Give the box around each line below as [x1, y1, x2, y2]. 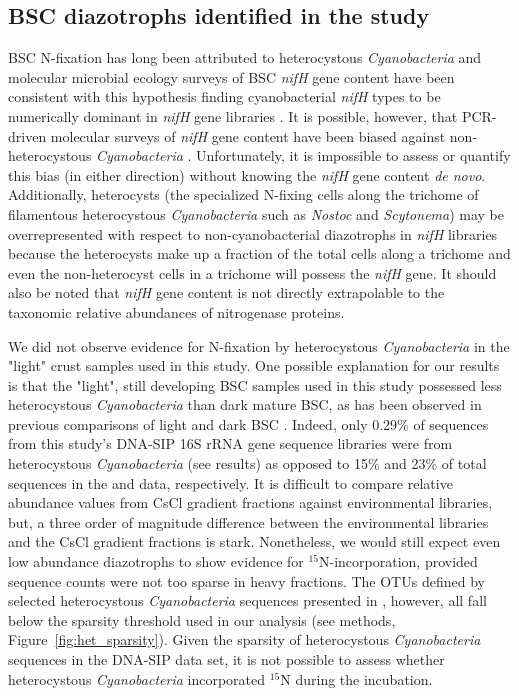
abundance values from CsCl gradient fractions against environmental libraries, [8, 492, 493, 513]
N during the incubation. [280, 668, 433, 689]
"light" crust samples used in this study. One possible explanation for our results [8, 355, 500, 376]
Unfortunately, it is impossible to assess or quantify [196, 145, 511, 166]
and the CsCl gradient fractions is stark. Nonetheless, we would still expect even [8, 531, 501, 552]
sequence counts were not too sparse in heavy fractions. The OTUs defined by [8, 570, 485, 591]
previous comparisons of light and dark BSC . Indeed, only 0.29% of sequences [8, 413, 489, 434]
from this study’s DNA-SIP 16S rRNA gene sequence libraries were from [8, 433, 453, 454]
